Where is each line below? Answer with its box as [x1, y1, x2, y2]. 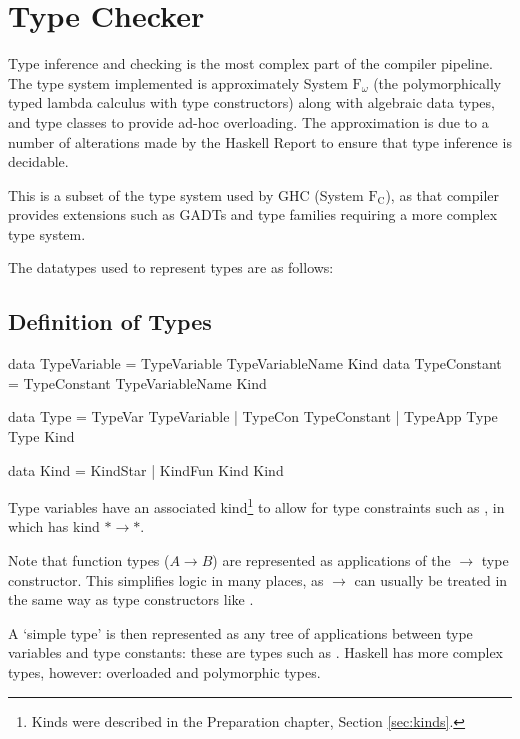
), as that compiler [385, 184, 500, 205]
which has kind [8, 516, 100, 537]
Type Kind [8, 426, 75, 447]
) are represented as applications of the [212, 550, 451, 571]
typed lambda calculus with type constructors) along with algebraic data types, [8, 92, 495, 113]
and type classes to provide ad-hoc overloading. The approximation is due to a [8, 111, 489, 132]
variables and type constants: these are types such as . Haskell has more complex [8, 642, 504, 663]
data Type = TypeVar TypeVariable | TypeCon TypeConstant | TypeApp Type [8, 406, 498, 427]
